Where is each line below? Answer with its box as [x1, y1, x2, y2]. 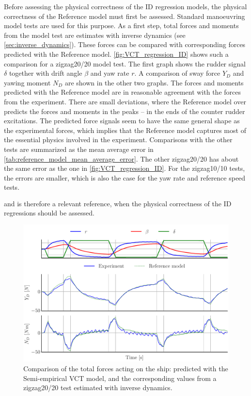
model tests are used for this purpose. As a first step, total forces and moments [4, 20, 239, 31]
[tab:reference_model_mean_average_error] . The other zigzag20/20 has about [4, 153, 239, 164]
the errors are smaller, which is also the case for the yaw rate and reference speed [4, 172, 246, 182]
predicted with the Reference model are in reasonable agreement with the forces [4, 87, 241, 97]
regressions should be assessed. [4, 208, 94, 218]
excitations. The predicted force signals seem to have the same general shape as [4, 115, 240, 126]
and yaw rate [90, 68, 129, 78]
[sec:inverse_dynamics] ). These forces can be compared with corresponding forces [4, 39, 246, 49]
